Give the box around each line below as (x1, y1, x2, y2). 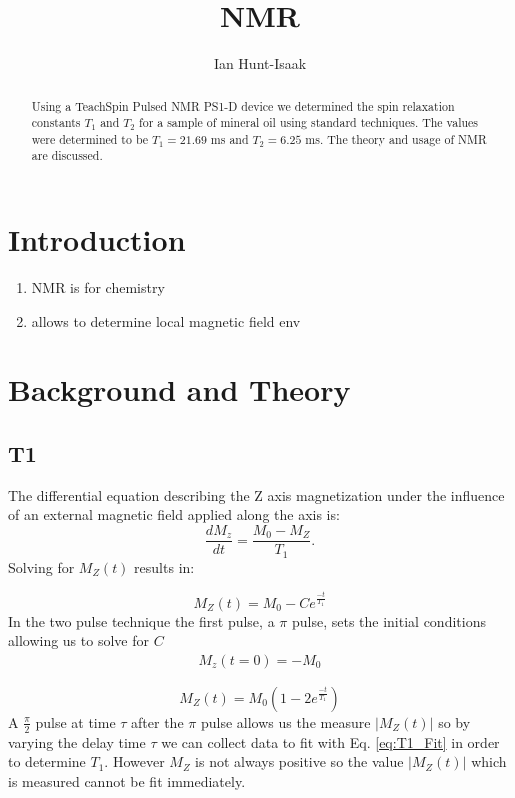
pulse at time (35, 711, 116, 732)
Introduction (8, 219, 186, 260)
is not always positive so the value (195, 751, 404, 772)
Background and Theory (8, 369, 351, 410)
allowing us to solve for (8, 630, 149, 651)
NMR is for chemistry (31, 277, 165, 298)
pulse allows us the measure (200, 711, 371, 732)
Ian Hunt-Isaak (213, 53, 307, 74)
